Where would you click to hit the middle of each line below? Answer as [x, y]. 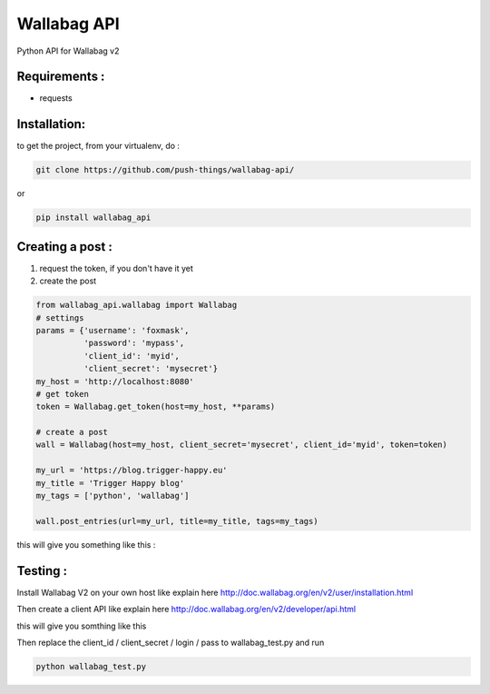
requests [56, 98]
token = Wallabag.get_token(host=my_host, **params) [156, 407]
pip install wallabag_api [93, 218]
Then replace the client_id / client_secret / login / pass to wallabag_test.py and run [171, 642]
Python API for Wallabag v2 [68, 51]
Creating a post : [64, 247]
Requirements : [61, 77]
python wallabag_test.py [91, 666]
